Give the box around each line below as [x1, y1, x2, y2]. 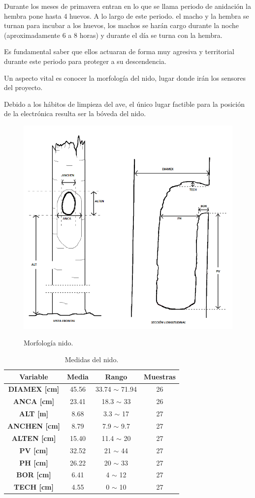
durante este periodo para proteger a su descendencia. [4, 56, 166, 66]
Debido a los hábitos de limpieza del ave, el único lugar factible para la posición [4, 98, 245, 109]
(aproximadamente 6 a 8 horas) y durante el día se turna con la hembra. [4, 30, 223, 40]
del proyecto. [4, 82, 43, 93]
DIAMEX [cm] [8, 384, 60, 394]
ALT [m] [19, 408, 49, 419]
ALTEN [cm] [11, 433, 56, 443]
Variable [19, 371, 48, 381]
